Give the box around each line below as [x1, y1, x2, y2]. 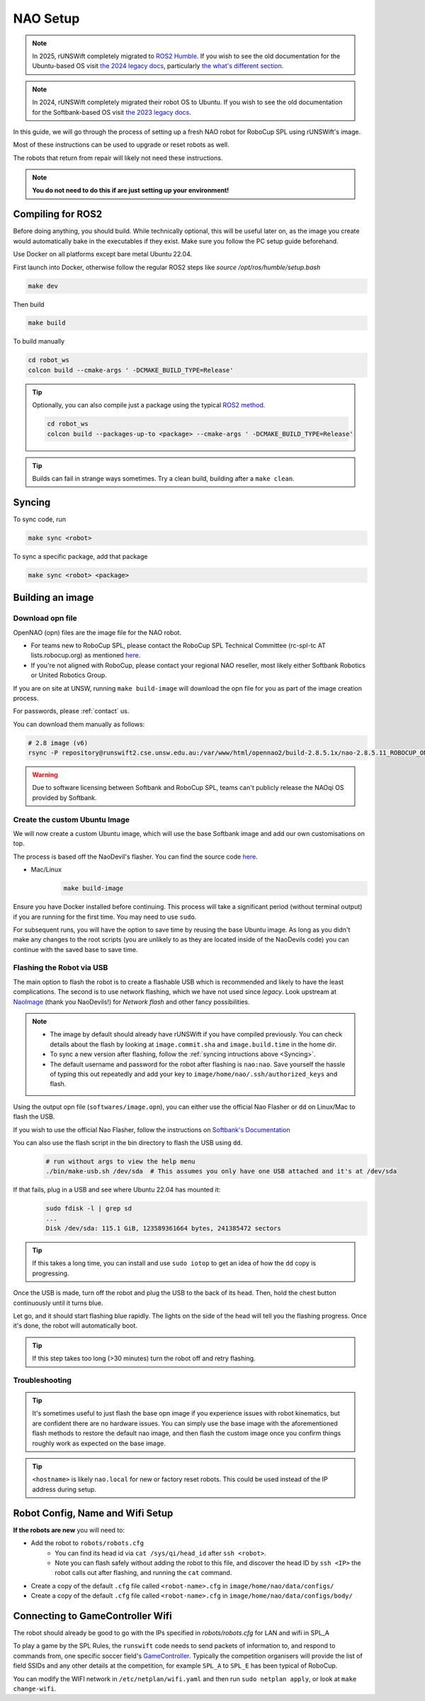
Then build [13, 300, 45, 308]
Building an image [13, 592, 94, 604]
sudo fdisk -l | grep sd [45, 1204, 132, 1213]
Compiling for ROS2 [13, 208, 103, 220]
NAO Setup [13, 11, 80, 26]
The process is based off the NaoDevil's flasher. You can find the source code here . [13, 852, 258, 861]
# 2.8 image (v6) [28, 739, 89, 747]
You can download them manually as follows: [13, 720, 145, 728]
